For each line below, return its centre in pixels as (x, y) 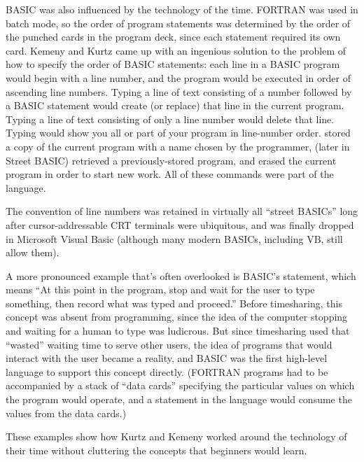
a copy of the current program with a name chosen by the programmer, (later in (178, 146)
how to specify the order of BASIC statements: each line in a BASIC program (173, 64)
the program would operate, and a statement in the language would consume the (179, 399)
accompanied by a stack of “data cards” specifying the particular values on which (180, 385)
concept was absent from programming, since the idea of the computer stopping (177, 317)
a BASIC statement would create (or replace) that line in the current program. (175, 105)
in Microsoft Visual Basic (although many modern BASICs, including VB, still (174, 238)
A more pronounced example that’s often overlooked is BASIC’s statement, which (181, 275)
